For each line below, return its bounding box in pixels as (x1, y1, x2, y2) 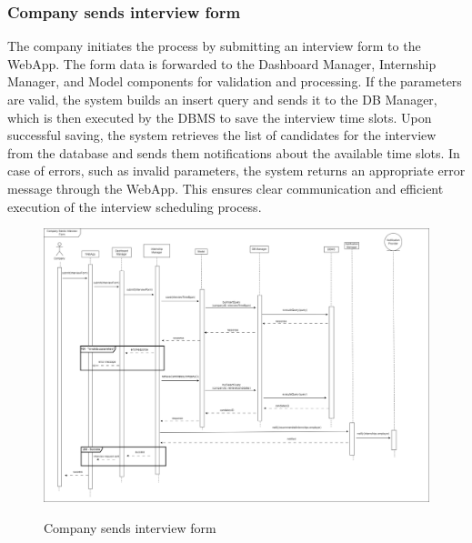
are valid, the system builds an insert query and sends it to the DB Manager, (7, 90, 437, 108)
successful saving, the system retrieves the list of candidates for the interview (7, 126, 437, 145)
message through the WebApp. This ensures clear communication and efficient (7, 178, 444, 197)
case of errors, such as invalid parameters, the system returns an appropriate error (7, 161, 466, 180)
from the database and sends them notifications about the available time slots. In (7, 143, 460, 162)
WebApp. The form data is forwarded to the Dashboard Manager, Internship (7, 54, 437, 73)
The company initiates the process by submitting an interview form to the (7, 36, 421, 55)
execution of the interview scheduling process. (7, 196, 262, 216)
